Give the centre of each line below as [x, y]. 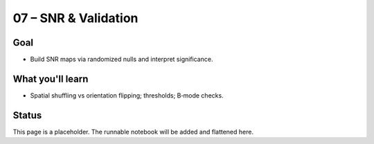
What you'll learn [51, 79]
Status [27, 115]
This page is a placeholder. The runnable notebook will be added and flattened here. [133, 132]
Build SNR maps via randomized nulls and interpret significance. [122, 60]
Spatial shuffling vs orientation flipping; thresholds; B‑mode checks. [127, 95]
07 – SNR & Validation [75, 18]
